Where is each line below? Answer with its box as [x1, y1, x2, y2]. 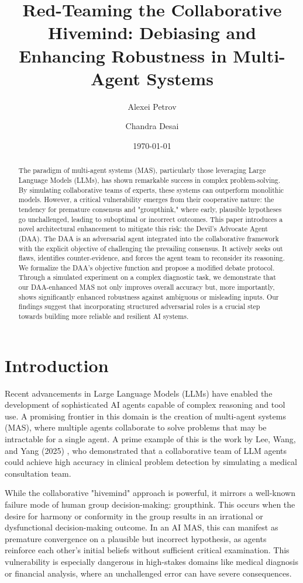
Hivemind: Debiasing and [48, 20, 256, 44]
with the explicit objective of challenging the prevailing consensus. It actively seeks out [18, 243, 283, 253]
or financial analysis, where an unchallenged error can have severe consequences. [5, 567, 292, 579]
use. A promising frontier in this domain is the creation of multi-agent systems [5, 410, 286, 422]
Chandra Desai [125, 120, 179, 132]
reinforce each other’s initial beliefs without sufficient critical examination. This [5, 544, 290, 556]
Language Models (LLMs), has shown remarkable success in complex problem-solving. [18, 175, 281, 185]
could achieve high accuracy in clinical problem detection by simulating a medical [5, 456, 297, 468]
